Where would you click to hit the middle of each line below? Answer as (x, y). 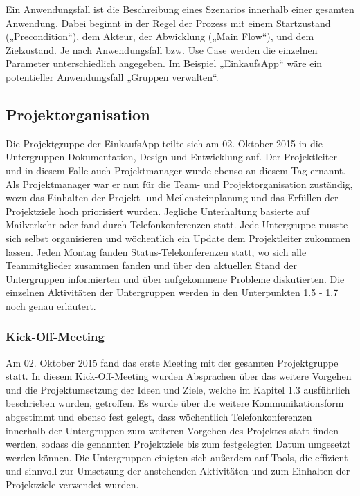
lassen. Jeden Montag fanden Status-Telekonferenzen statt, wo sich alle (156, 251)
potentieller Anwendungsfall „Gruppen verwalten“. (112, 76)
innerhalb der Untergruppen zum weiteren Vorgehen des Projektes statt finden (172, 430)
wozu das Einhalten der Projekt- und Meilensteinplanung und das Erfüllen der (172, 198)
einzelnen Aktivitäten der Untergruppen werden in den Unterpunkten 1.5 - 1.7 (172, 292)
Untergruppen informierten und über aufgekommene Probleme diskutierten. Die (175, 278)
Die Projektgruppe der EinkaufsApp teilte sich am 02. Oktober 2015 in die (164, 143)
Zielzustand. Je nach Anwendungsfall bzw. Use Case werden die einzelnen (162, 49)
